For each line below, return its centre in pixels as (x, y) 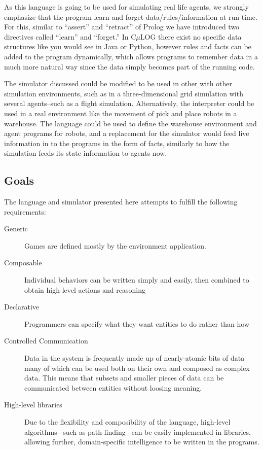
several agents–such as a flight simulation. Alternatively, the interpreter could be (129, 103)
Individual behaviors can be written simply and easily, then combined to (137, 280)
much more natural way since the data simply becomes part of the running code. (129, 66)
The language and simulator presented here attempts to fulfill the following (121, 202)
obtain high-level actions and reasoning (85, 289)
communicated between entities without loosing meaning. (113, 387)
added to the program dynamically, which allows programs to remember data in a (131, 56)
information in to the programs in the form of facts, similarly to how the (117, 143)
